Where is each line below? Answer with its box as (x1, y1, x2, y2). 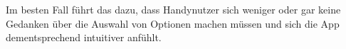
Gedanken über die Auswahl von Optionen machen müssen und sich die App (6, 16, 340, 31)
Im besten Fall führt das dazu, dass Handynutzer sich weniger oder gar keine (6, 2, 341, 16)
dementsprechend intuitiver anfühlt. (6, 30, 162, 45)
